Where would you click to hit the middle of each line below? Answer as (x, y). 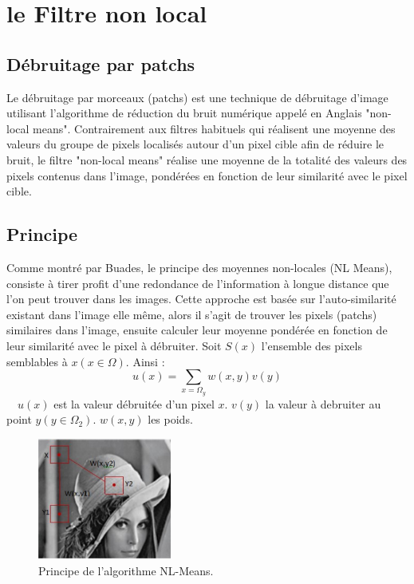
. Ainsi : (145, 361)
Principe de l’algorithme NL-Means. (126, 570)
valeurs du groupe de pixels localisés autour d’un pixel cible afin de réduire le (195, 144)
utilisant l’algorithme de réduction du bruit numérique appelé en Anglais (184, 113)
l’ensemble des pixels (311, 345)
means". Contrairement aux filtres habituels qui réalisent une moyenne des (214, 128)
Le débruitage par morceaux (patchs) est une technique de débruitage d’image (197, 97)
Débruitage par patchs (101, 63)
